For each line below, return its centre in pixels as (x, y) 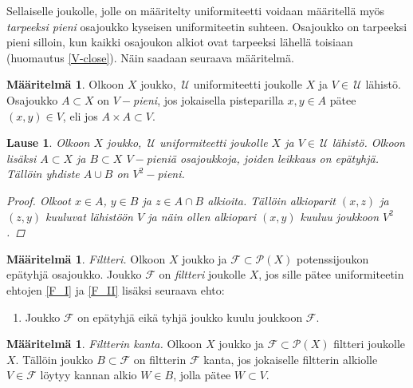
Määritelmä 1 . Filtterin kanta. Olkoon (104, 344)
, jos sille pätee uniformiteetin (331, 274)
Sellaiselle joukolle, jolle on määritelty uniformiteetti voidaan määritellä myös (195, 10)
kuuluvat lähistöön (89, 216)
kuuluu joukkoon (340, 216)
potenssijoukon (332, 258)
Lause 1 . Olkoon (48, 143)
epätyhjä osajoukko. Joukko (74, 274)
